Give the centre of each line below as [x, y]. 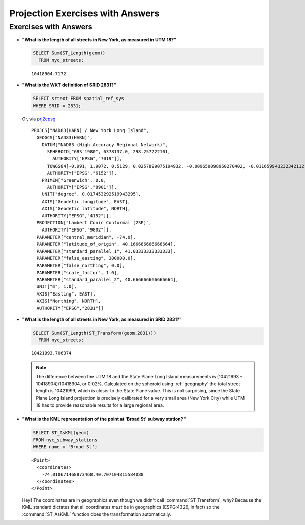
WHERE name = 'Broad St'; [65, 447]
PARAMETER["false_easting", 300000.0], [86, 258]
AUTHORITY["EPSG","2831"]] [70, 308]
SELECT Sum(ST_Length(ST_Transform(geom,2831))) [95, 333]
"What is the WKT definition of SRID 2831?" [69, 85]
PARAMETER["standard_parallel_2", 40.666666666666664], [108, 280]
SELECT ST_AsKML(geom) [61, 433]
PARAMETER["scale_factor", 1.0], [78, 272]
